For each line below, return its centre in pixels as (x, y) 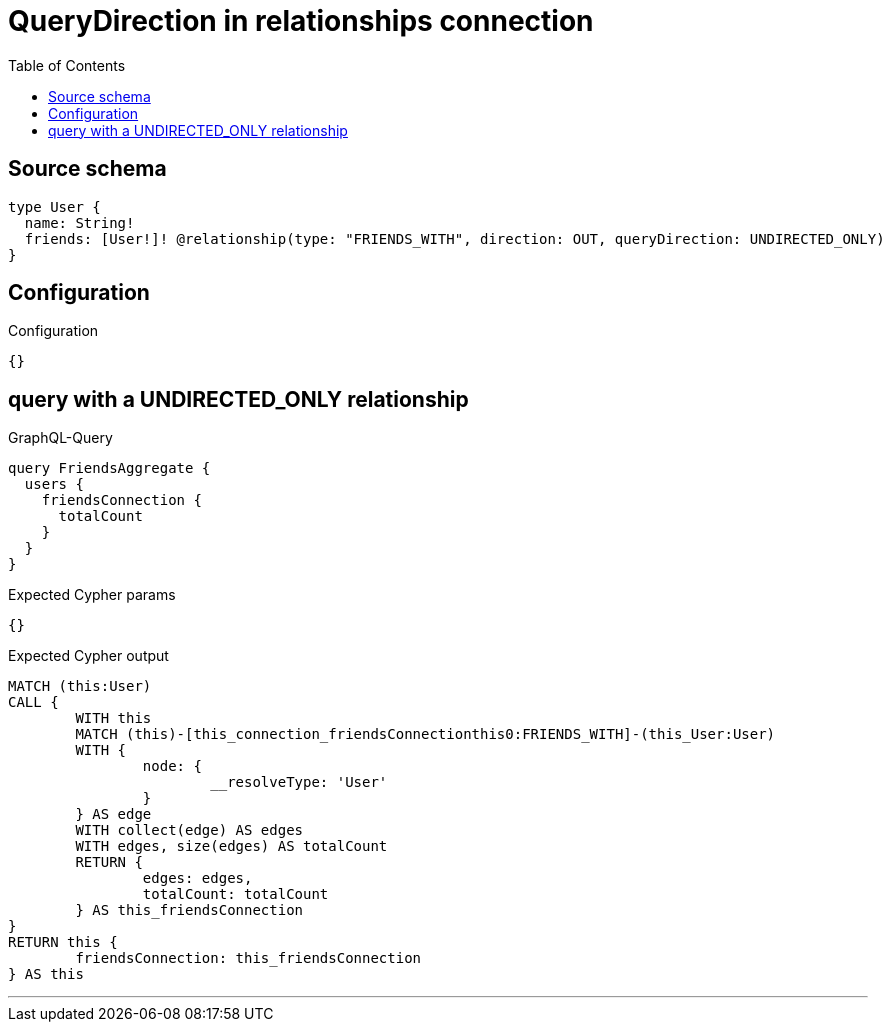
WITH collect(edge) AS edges (189, 830)
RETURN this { (63, 942)
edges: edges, (197, 878)
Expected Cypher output (88, 656)
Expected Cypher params (92, 595)
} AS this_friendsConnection (189, 910)
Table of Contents (67, 65)
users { (54, 484)
